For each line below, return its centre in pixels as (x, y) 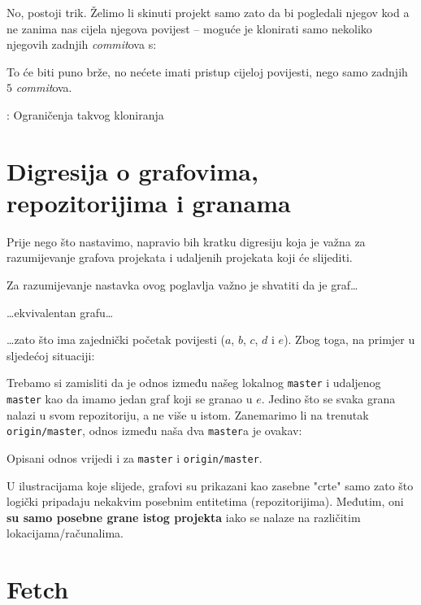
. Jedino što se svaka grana (328, 399)
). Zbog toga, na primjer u (349, 339)
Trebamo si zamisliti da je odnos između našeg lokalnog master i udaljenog (194, 383)
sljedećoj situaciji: (51, 355)
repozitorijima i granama (149, 202)
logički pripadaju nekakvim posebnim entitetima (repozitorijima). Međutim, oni (205, 501)
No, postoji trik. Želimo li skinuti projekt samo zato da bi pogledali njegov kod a (208, 12)
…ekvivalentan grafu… (60, 312)
